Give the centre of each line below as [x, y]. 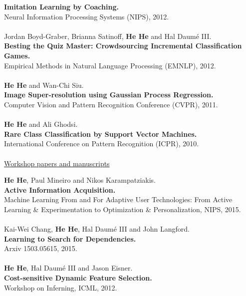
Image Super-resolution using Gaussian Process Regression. [109, 95]
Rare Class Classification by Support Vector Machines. [101, 134]
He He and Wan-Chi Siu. [44, 85]
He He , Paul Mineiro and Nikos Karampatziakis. [80, 180]
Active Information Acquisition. [60, 189]
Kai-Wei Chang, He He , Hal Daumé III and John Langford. [97, 229]
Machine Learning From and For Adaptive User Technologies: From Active [118, 199]
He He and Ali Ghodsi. [41, 124]
